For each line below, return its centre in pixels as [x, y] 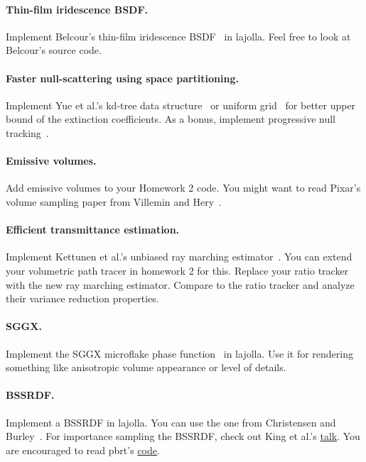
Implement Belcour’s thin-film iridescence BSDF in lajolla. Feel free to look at [178, 36]
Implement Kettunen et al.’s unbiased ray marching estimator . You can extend [179, 257]
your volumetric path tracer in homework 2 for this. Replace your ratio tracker [177, 270]
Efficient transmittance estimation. [93, 230]
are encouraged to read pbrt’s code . [83, 450]
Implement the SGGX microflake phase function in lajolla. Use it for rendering [179, 353]
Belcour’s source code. [54, 50]
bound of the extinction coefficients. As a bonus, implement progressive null [171, 119]
